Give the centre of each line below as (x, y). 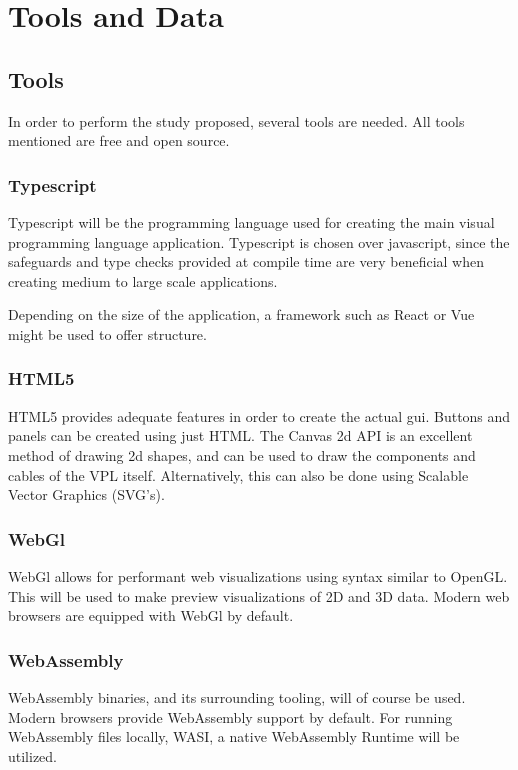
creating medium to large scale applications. (143, 280)
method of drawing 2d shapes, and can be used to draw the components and (242, 454)
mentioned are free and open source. (119, 140)
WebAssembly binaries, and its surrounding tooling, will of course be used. (237, 696)
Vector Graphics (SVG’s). (86, 494)
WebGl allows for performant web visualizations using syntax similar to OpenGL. (258, 575)
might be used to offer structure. (107, 333)
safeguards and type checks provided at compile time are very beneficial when (246, 261)
